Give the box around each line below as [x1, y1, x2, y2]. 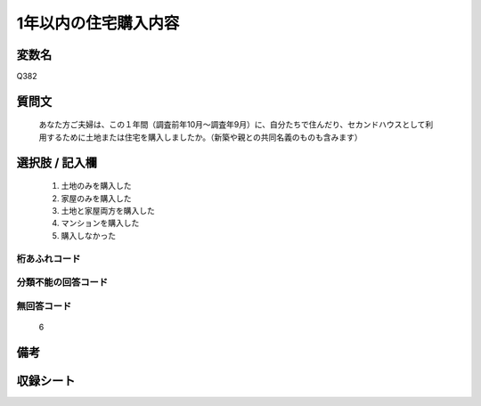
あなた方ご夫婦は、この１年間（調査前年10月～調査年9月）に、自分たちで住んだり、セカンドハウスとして [38, 119, 426, 130]
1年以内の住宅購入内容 [16, 13, 180, 33]
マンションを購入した [61, 218, 140, 229]
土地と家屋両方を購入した [61, 206, 155, 216]
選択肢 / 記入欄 [16, 155, 98, 170]
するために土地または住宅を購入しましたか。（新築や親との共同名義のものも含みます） [45, 132, 363, 142]
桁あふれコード [16, 252, 81, 264]
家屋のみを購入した [61, 192, 132, 204]
